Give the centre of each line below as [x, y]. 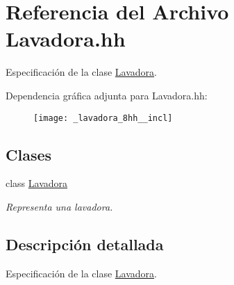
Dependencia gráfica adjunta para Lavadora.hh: [107, 95]
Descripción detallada [85, 244]
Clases [29, 154]
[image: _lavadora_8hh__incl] [103, 118]
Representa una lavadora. [59, 206]
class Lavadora [37, 183]
